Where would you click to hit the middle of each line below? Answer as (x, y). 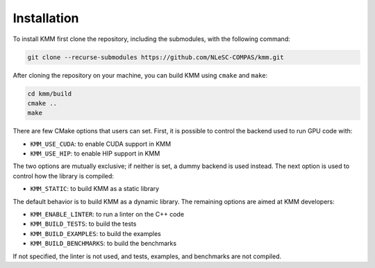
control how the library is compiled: (64, 176)
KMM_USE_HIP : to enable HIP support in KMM (95, 153)
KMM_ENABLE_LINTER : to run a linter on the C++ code (107, 214)
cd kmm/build (50, 93)
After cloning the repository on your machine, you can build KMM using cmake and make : (140, 75)
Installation (46, 18)
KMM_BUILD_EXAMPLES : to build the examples (95, 233)
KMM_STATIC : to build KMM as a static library (95, 189)
